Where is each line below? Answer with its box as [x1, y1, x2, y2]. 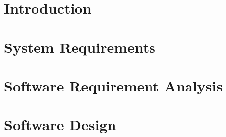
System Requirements [4, 37, 155, 57]
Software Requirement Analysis [4, 75, 223, 95]
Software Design [4, 114, 116, 135]
